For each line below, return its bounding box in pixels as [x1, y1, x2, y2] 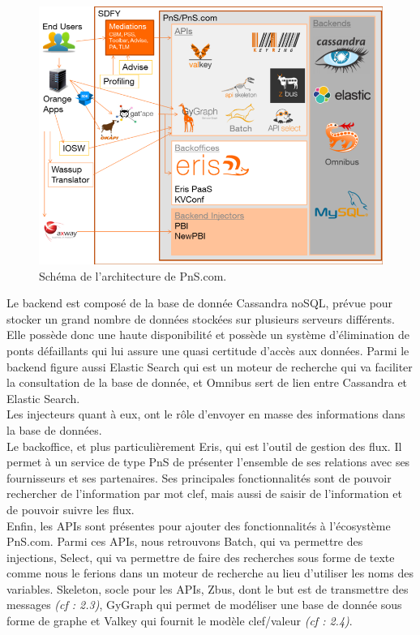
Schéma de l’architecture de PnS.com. [39, 267, 227, 284]
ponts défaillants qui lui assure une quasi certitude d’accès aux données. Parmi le [6, 341, 409, 358]
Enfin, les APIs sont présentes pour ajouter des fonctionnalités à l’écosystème [6, 517, 391, 534]
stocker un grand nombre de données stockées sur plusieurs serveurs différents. [6, 310, 395, 327]
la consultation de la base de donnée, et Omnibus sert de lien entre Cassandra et [6, 374, 408, 391]
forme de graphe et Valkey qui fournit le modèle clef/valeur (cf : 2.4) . [6, 612, 353, 629]
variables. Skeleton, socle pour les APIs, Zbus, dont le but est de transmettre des [6, 580, 409, 597]
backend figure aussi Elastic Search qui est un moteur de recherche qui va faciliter [6, 358, 413, 375]
